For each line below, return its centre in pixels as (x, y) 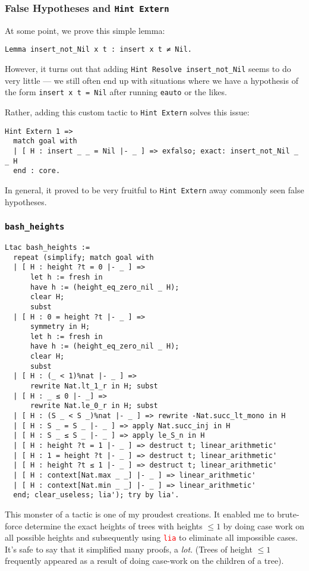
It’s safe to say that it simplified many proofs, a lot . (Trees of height (129, 549)
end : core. (37, 171)
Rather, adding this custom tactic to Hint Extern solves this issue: (127, 112)
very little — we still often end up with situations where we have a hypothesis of (152, 80)
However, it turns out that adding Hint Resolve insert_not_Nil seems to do (148, 69)
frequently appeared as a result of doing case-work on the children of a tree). (144, 561)
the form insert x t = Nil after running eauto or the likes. (116, 92)
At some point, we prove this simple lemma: (85, 30)
